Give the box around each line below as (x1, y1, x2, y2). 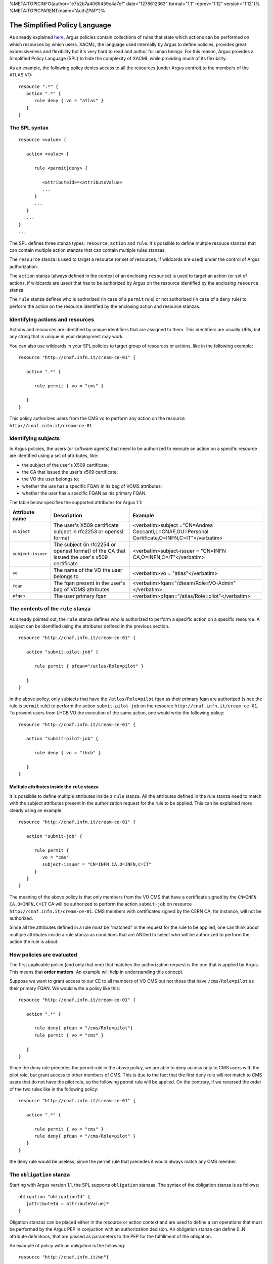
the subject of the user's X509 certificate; (22, 462, 109, 468)
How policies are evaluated (9, 951, 77, 958)
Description (53, 512, 82, 519)
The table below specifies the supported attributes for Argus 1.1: (9, 500, 143, 506)
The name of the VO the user (53, 566, 122, 573)
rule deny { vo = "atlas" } (34, 98, 104, 104)
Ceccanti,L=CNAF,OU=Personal (132, 528, 209, 535)
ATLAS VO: (9, 72, 32, 78)
